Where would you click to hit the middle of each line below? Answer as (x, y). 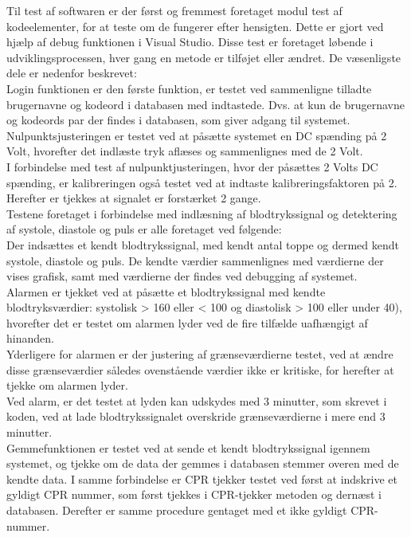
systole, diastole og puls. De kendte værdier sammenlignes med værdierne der (195, 260)
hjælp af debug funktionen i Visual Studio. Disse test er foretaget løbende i (190, 42)
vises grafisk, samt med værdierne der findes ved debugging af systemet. (182, 276)
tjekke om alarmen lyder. (67, 385)
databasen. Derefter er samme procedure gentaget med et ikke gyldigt (177, 510)
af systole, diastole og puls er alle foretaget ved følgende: (144, 229)
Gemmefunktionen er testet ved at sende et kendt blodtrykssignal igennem (188, 447)
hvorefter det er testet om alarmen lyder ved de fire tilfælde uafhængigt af (187, 322)
